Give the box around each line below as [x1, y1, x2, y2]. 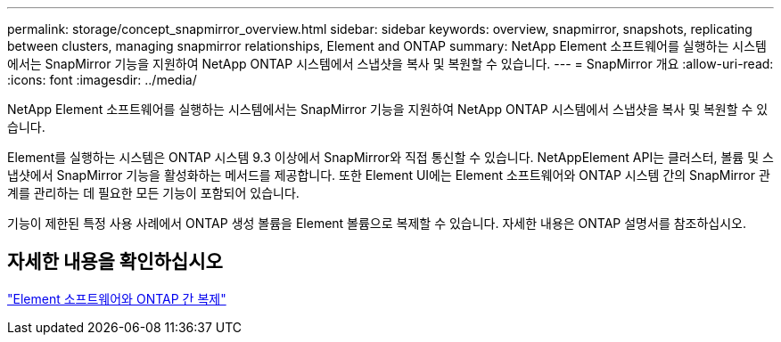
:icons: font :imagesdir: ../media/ [7, 72, 197, 87]
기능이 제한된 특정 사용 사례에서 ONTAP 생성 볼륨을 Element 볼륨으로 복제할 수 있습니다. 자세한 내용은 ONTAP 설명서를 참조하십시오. [7, 216, 747, 231]
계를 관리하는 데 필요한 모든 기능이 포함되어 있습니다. [7, 185, 300, 200]
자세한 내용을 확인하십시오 [7, 250, 223, 273]
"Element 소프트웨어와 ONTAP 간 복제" [7, 290, 226, 306]
